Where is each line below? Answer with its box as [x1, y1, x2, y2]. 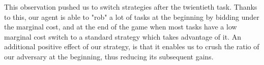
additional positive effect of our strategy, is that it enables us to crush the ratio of [4, 41, 259, 52]
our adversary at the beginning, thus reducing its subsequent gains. [4, 51, 214, 61]
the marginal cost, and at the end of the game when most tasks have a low [4, 21, 237, 32]
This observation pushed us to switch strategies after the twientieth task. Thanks [4, 2, 257, 12]
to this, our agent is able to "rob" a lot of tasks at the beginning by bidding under [4, 11, 259, 22]
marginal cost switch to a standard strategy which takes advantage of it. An [4, 31, 241, 42]
